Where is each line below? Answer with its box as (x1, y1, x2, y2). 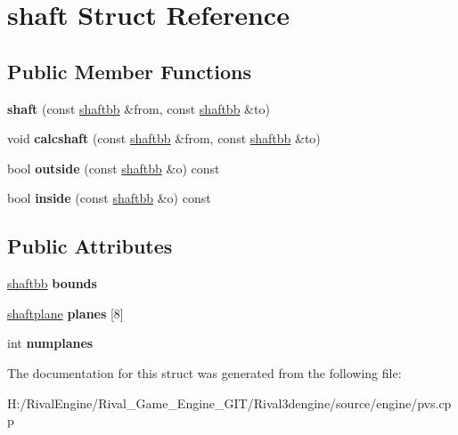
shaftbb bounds (7, 274, 97, 293)
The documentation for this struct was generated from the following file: (7, 363, 402, 382)
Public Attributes (7, 232, 173, 260)
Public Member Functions (7, 57, 251, 85)
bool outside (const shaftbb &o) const (7, 158, 220, 177)
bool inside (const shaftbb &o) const (7, 189, 211, 207)
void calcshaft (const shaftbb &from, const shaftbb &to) (7, 129, 321, 148)
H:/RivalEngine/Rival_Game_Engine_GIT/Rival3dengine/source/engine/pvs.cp (7, 393, 452, 412)
